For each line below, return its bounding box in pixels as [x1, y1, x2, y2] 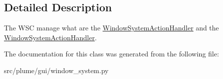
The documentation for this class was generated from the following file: [4, 49, 219, 59]
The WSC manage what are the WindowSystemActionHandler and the [4, 23, 219, 33]
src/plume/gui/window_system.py [4, 65, 109, 75]
